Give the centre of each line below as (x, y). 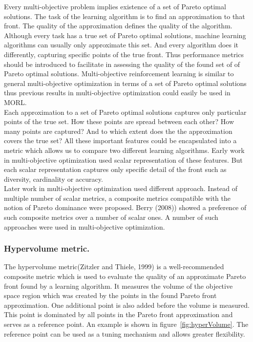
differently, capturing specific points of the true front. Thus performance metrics (124, 54)
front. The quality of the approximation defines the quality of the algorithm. (118, 26)
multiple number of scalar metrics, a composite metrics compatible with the (117, 198)
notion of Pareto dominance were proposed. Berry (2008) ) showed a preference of (125, 207)
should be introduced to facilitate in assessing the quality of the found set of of (122, 64)
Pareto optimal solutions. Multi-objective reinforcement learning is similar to (119, 74)
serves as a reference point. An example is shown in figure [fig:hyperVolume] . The (126, 324)
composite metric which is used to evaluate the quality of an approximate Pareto (125, 276)
